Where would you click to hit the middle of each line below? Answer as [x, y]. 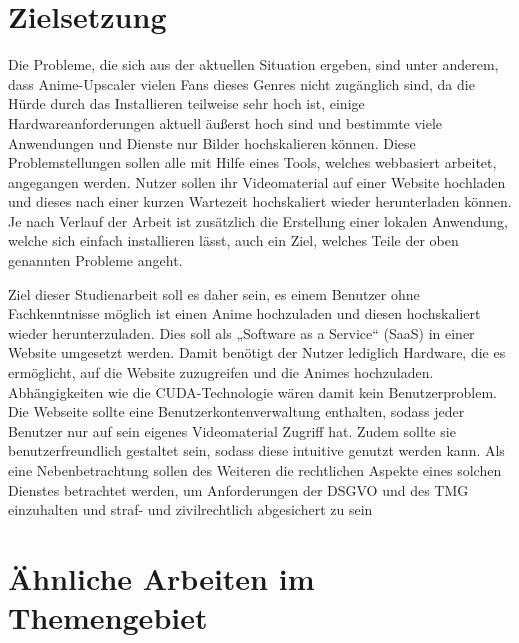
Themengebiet [108, 617]
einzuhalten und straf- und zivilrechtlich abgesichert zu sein [190, 509]
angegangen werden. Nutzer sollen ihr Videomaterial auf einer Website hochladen [257, 181]
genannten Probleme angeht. [95, 260]
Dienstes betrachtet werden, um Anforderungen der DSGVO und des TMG [238, 489]
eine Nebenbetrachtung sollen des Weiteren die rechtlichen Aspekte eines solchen [255, 470]
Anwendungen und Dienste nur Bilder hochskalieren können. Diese [212, 142]
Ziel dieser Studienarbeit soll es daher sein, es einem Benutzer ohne [214, 293]
